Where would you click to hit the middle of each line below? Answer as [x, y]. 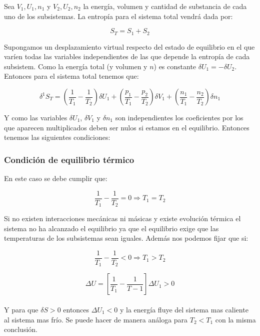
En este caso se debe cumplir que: [56, 178]
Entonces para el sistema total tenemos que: [71, 76]
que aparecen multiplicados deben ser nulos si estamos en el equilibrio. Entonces [127, 127]
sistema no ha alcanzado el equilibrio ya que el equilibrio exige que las [111, 228]
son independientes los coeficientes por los [179, 118]
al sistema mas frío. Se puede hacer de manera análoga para [96, 319]
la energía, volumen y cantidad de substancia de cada [165, 6]
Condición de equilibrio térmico [69, 159]
